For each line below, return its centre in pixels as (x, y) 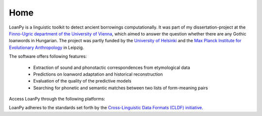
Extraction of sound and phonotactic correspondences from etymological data (112, 67)
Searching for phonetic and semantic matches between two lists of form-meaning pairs (121, 88)
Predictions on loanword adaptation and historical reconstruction (98, 74)
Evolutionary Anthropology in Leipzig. (47, 47)
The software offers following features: (48, 56)
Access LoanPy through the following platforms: (57, 99)
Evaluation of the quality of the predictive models (82, 81)
